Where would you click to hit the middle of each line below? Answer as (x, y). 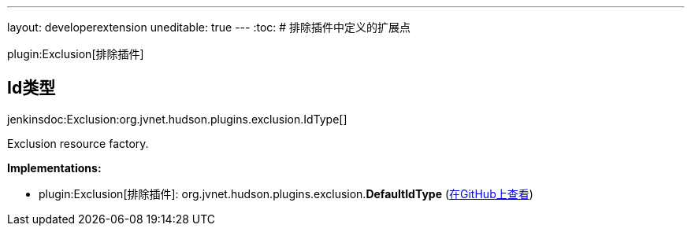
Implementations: (54, 168)
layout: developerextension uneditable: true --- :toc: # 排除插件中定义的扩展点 (209, 27)
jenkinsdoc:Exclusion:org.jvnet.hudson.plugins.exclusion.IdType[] (177, 119)
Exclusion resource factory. (78, 143)
